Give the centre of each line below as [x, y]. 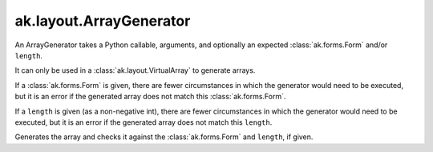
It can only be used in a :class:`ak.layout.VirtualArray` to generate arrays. [135, 70]
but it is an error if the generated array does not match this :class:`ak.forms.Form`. [150, 97]
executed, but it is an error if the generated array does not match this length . [144, 122]
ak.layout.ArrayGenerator [103, 21]
